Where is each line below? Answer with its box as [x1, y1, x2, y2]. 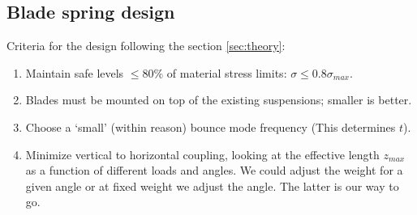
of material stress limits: [166, 64, 287, 81]
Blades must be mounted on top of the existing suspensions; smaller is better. [25, 91, 412, 108]
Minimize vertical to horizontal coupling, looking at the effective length [25, 145, 380, 162]
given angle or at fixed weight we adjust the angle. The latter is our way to [25, 177, 399, 194]
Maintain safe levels [25, 64, 124, 81]
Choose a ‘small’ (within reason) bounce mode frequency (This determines [25, 118, 396, 135]
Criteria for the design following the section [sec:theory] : [6, 37, 286, 54]
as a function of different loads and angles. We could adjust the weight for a [25, 162, 403, 179]
